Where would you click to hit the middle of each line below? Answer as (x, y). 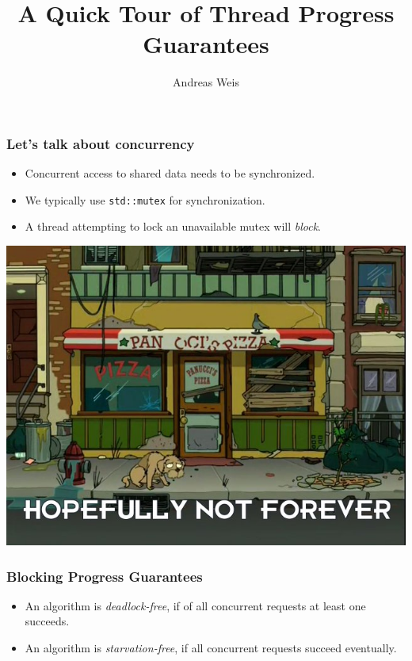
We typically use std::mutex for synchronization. (145, 199)
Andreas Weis (206, 82)
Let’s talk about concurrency (101, 143)
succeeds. (47, 621)
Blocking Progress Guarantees (105, 576)
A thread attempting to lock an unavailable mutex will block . (173, 226)
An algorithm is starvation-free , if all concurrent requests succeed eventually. (211, 648)
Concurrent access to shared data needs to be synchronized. (170, 173)
